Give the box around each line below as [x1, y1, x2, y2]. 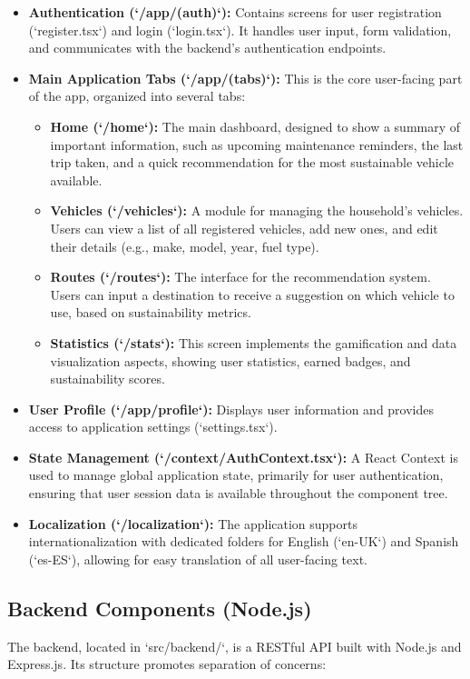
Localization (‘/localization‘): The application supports [28, 514, 357, 533]
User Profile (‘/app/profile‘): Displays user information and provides [28, 399, 435, 418]
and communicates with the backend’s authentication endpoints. [28, 38, 387, 57]
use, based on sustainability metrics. [50, 303, 251, 322]
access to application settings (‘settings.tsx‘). [28, 417, 278, 436]
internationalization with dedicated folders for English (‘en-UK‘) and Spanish [28, 532, 459, 551]
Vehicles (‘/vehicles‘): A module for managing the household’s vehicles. [50, 201, 464, 220]
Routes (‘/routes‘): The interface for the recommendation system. [50, 267, 431, 286]
